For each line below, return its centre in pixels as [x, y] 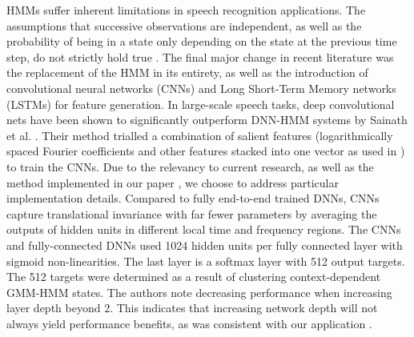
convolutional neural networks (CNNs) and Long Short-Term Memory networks [201, 88]
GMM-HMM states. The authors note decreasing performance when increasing [199, 292]
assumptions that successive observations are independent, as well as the [184, 25]
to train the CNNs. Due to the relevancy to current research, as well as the [190, 166]
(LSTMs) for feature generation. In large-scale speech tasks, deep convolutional [201, 104]
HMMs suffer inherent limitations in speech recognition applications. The [186, 10]
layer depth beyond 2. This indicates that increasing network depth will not [192, 308]
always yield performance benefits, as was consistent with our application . [189, 323]
